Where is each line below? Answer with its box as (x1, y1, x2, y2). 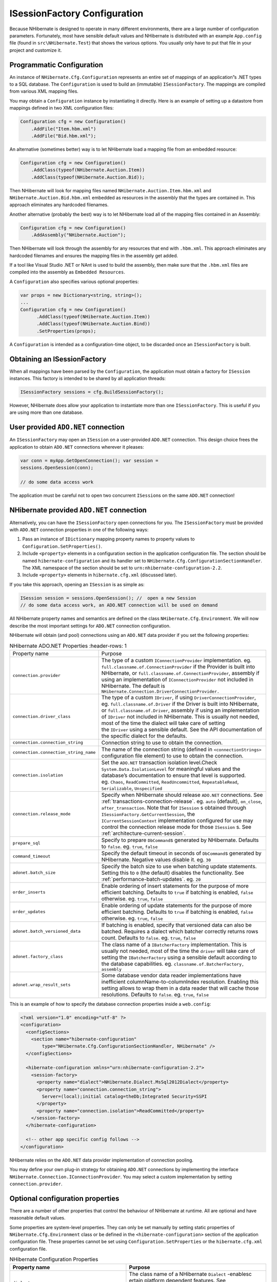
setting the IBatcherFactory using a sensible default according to (101, 954, 257, 961)
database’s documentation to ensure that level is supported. (101, 772, 246, 779)
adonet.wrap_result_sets (12, 982, 71, 988)
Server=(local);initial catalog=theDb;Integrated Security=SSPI (42, 1094, 207, 1099)
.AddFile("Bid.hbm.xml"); (31, 133, 96, 138)
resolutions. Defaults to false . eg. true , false (101, 991, 209, 998)
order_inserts (12, 890, 46, 895)
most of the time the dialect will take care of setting (101, 719, 226, 727)
